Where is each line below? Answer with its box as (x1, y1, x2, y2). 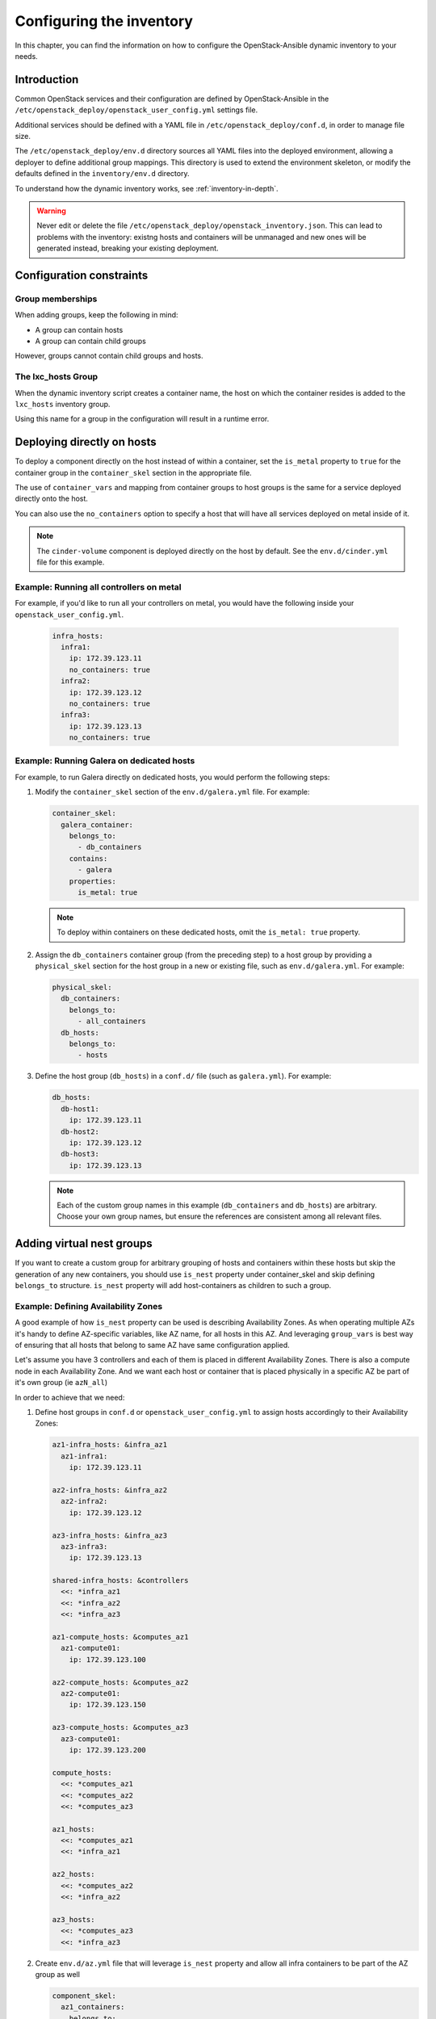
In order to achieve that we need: (15, 1392, 125, 1402)
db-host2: (61, 1127, 100, 1136)
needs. (15, 51, 38, 61)
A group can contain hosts (35, 325, 124, 334)
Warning (36, 206, 66, 216)
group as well (35, 1969, 81, 1979)
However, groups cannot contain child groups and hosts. (15, 351, 203, 361)
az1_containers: (61, 2003, 125, 2012)
